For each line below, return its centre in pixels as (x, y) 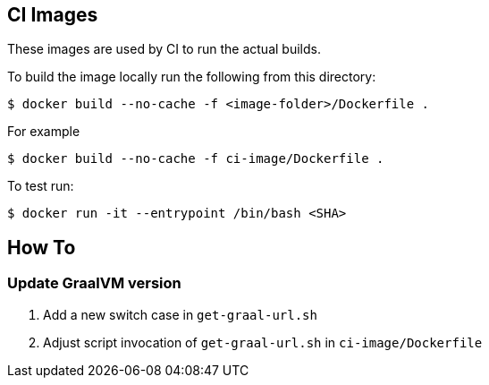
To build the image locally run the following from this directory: (192, 77)
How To (42, 247)
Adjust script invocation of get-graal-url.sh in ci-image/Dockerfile (263, 342)
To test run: (41, 186)
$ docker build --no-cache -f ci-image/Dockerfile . (196, 159)
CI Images (53, 15)
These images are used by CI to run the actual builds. (164, 49)
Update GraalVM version (94, 283)
